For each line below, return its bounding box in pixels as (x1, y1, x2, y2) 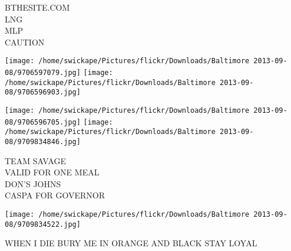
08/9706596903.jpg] (5, 88, 81, 97)
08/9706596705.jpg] (5, 118, 81, 126)
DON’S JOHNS (5, 177, 61, 190)
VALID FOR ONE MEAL (5, 166, 100, 178)
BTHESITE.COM (5, 1, 70, 13)
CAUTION (5, 35, 45, 48)
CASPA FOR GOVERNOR (5, 189, 105, 201)
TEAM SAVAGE (5, 154, 66, 167)
